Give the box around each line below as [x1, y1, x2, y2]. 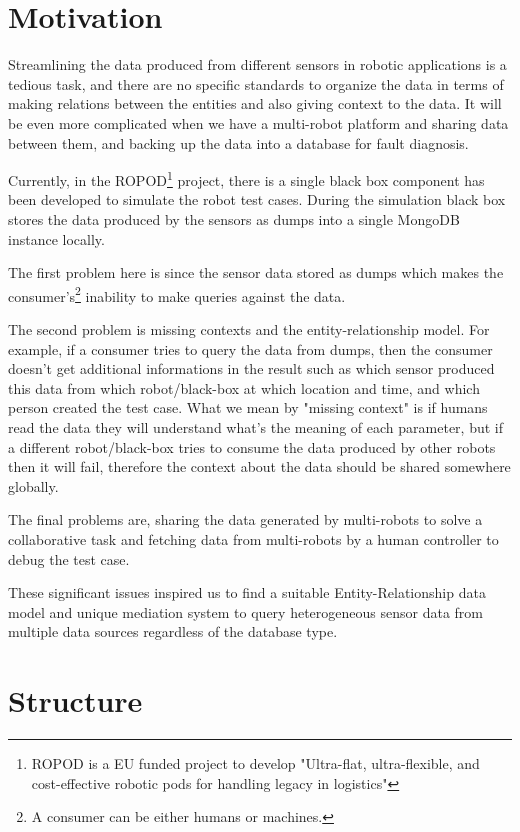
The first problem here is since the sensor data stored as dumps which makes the [8, 262, 504, 283]
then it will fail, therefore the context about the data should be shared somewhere [8, 456, 511, 477]
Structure [8, 680, 143, 721]
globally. [8, 475, 59, 496]
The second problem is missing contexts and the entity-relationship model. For [8, 318, 490, 339]
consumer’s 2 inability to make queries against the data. [8, 282, 346, 306]
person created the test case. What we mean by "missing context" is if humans [8, 397, 488, 418]
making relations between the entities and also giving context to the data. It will [8, 93, 502, 114]
